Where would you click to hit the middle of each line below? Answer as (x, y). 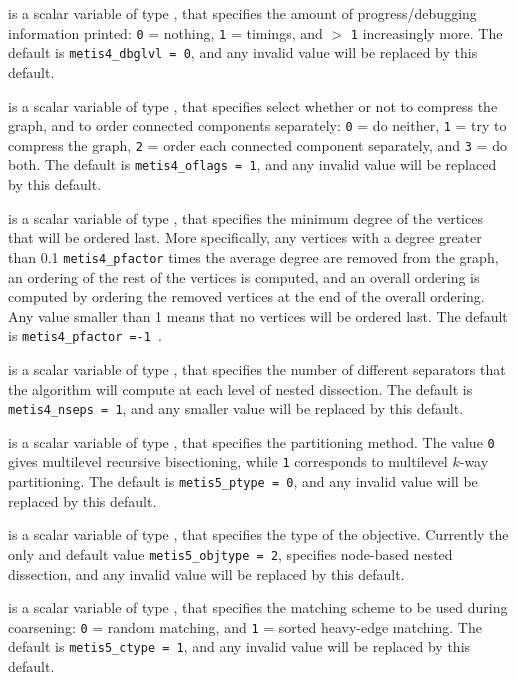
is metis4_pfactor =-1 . (85, 335)
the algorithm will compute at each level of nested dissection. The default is (240, 388)
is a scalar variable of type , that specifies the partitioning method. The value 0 (251, 441)
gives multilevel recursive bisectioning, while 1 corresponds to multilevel (228, 461)
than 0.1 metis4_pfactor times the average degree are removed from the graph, (253, 256)
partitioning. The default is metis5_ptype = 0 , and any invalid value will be (243, 481)
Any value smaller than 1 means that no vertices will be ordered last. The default (258, 315)
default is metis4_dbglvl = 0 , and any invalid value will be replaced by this (243, 52)
